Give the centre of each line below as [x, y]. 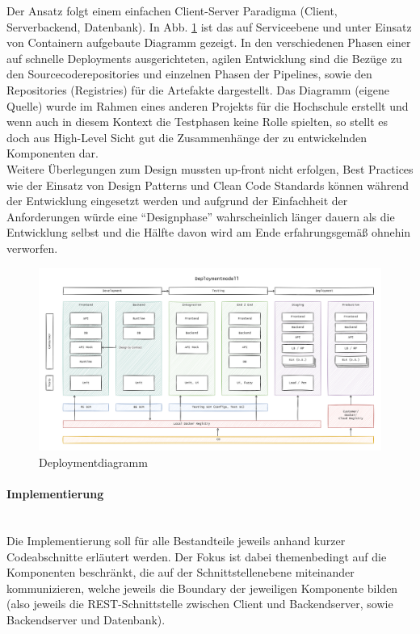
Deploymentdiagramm [93, 462]
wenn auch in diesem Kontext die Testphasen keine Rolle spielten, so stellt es [197, 122]
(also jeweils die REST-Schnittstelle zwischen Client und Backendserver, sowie [200, 604]
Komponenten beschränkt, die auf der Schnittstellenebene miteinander [181, 572]
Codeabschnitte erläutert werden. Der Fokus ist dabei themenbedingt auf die [197, 556]
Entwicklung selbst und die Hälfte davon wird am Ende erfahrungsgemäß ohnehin [209, 232]
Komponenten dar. [53, 153]
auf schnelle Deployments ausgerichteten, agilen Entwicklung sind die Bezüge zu [204, 58]
